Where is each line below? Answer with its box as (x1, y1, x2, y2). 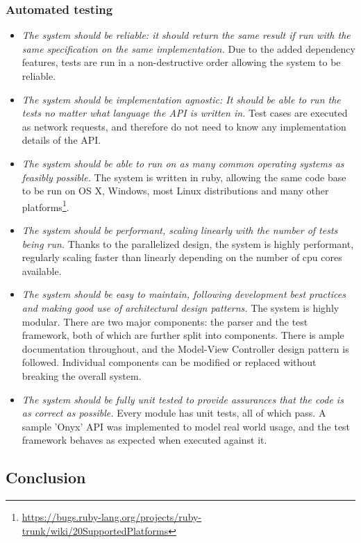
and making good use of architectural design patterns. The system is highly (22, 300, 339, 315)
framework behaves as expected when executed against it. (22, 433, 267, 447)
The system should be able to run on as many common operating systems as (22, 156, 344, 170)
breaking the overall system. (22, 368, 142, 383)
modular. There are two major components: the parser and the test (22, 314, 308, 328)
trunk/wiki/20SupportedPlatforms (22, 523, 169, 537)
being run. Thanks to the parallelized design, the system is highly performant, (22, 236, 354, 251)
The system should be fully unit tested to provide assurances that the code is (22, 392, 344, 406)
